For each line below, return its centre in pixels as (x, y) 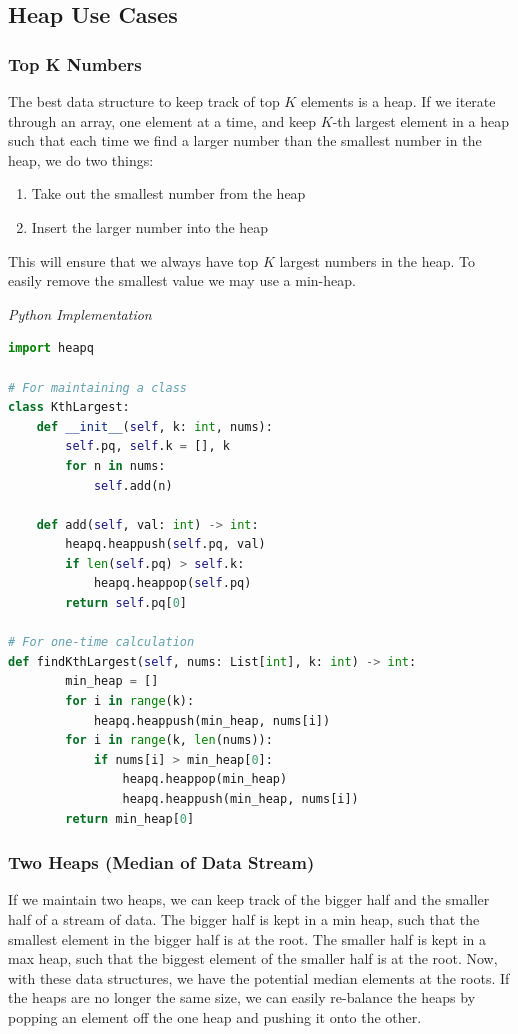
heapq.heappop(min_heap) (205, 779)
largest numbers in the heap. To (377, 260)
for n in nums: (115, 465)
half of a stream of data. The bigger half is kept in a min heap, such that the (244, 919)
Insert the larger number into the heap (150, 226)
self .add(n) (133, 485)
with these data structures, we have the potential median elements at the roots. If (259, 977)
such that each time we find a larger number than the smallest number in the (245, 140)
